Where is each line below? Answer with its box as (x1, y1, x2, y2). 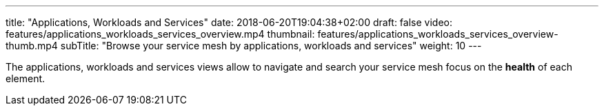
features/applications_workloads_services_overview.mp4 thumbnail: (6, 28, 315, 40)
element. (6, 73, 46, 84)
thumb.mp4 (6, 40, 58, 51)
